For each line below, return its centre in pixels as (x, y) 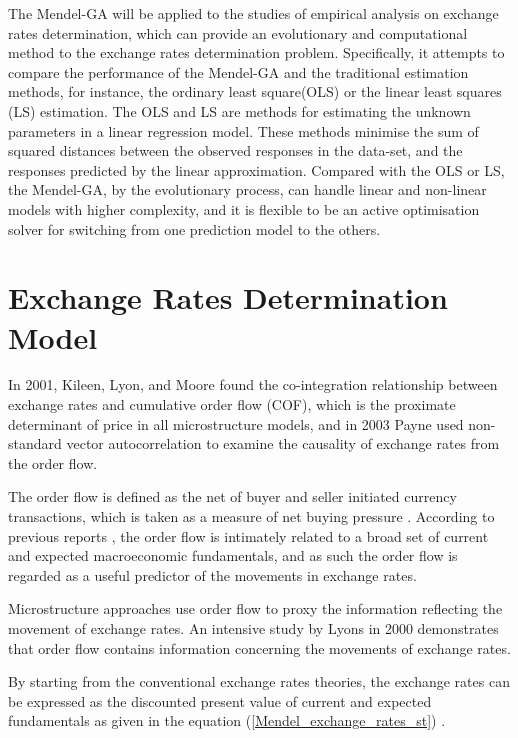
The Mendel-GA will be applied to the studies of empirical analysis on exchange (253, 13)
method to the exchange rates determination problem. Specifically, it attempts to (256, 52)
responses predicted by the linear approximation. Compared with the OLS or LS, (256, 169)
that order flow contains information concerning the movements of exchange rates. (259, 647)
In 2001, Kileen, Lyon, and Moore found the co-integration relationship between (253, 384)
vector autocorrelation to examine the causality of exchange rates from (283, 443)
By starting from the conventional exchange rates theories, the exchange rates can (259, 681)
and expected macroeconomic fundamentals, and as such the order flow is (233, 555)
